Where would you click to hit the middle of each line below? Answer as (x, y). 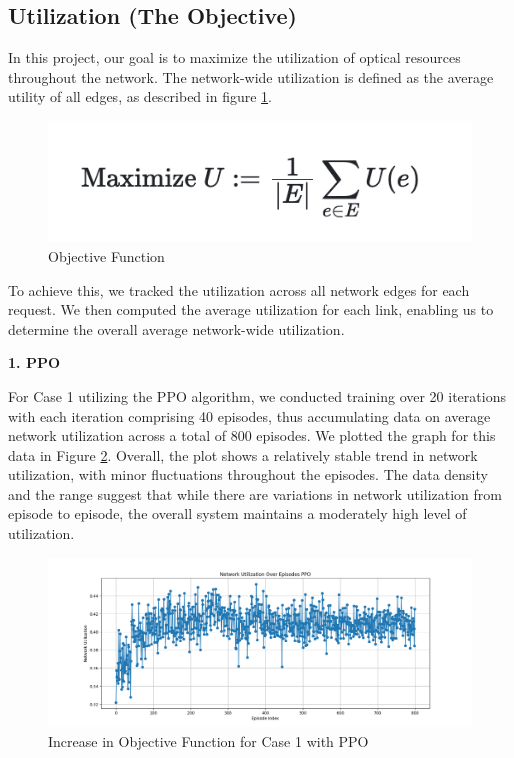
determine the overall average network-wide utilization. (176, 328)
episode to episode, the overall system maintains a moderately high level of (237, 513)
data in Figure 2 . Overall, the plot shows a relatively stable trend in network (243, 454)
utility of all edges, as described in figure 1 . (140, 96)
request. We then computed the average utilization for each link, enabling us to (251, 309)
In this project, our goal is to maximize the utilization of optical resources (234, 57)
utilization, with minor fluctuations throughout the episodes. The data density (248, 474)
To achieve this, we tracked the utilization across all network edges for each (239, 289)
